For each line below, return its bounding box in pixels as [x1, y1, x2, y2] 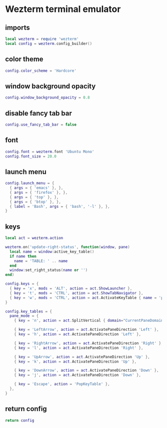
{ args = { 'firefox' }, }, [9, 190, 68, 195]
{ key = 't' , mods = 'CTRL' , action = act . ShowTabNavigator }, [9, 290, 144, 295]
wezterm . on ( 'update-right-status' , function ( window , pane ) [5, 245, 130, 250]
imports [5, 23, 30, 32]
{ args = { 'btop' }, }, [9, 199, 61, 204]
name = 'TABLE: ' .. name [14, 258, 68, 264]
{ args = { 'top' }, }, [9, 194, 59, 200]
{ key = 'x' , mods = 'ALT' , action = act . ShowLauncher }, [9, 286, 133, 291]
